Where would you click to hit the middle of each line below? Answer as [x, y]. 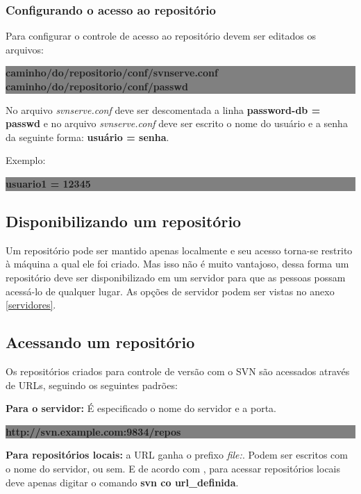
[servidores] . [31, 305]
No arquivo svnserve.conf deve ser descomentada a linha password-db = [163, 109]
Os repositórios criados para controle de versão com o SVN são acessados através [178, 371]
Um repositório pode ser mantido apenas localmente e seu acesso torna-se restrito [179, 250]
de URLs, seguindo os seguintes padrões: [92, 385]
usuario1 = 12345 [48, 183]
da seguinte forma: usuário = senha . [87, 137]
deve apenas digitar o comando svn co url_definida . [122, 482]
